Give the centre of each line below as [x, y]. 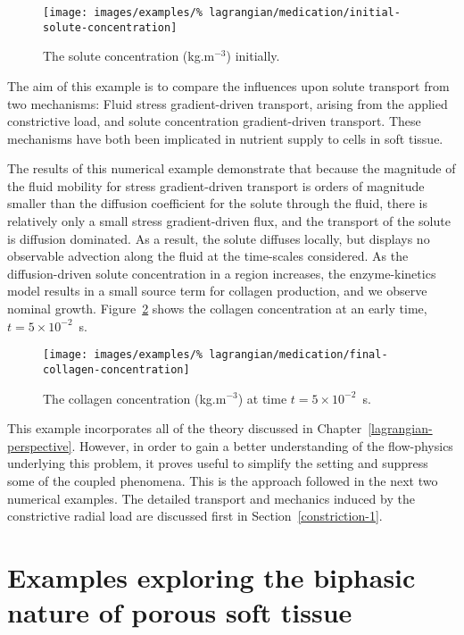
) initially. [253, 56]
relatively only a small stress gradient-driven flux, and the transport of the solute [229, 221]
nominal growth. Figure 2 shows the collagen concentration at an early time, [217, 309]
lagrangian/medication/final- [298, 355]
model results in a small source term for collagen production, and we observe [217, 291]
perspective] [40, 445]
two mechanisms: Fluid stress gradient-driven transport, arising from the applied [228, 103]
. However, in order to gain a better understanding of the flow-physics [262, 445]
